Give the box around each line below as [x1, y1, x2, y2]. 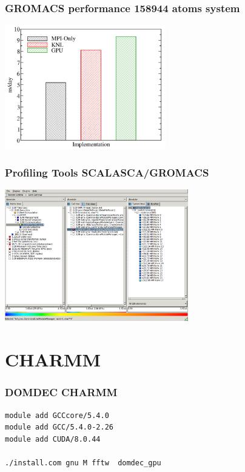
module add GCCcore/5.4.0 [5, 411, 109, 420]
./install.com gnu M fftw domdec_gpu [5, 459, 161, 468]
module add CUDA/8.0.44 [5, 434, 101, 443]
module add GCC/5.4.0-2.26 [5, 423, 113, 432]
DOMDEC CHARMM [5, 385, 118, 400]
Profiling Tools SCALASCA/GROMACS [5, 165, 209, 180]
